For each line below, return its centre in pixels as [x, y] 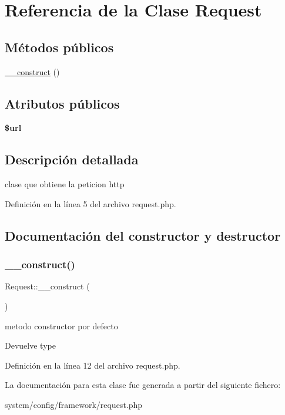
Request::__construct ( [47, 286]
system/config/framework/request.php [74, 404]
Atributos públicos [62, 103]
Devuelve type [30, 345]
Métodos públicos [59, 47]
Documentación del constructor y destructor [143, 235]
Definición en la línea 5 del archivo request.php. [90, 203]
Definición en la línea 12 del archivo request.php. [93, 365]
